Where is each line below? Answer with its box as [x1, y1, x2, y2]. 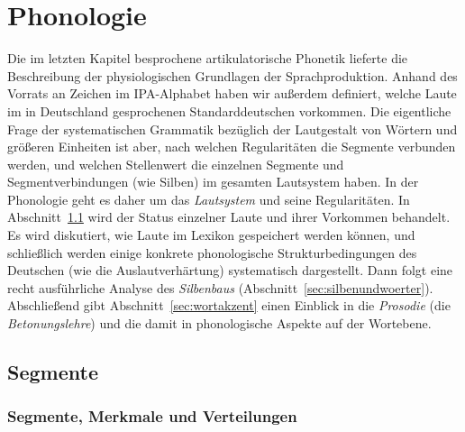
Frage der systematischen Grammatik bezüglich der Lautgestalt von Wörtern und [7, 119, 458, 138]
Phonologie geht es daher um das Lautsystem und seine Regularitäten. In [7, 189, 410, 208]
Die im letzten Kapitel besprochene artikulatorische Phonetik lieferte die [7, 49, 408, 68]
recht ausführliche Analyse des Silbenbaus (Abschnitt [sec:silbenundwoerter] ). [7, 278, 433, 297]
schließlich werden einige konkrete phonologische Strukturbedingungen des [7, 243, 417, 262]
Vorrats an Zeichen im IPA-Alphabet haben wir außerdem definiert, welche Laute [7, 84, 457, 103]
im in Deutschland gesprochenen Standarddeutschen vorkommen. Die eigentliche [7, 101, 451, 120]
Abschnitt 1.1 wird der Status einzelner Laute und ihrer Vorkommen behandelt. [7, 207, 451, 226]
